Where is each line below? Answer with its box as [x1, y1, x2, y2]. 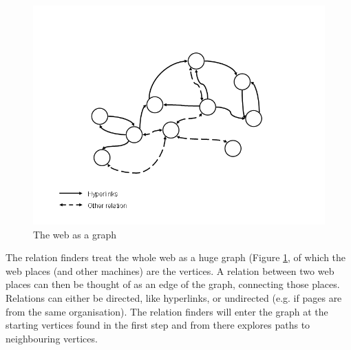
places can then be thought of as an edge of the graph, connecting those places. [6, 277, 340, 291]
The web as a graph [33, 227, 117, 241]
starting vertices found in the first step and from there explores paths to [6, 318, 310, 332]
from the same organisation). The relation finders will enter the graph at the [6, 304, 328, 318]
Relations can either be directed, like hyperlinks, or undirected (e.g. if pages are [6, 290, 342, 305]
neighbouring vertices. [6, 331, 98, 345]
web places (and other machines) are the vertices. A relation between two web [6, 263, 334, 278]
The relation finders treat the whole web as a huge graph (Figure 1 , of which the [6, 250, 346, 265]
